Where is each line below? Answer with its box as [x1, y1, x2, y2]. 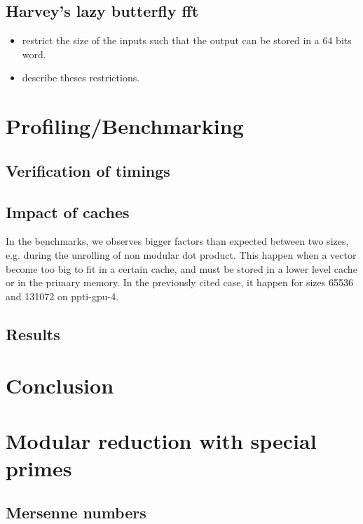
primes [6, 453, 72, 482]
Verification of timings [6, 159, 170, 181]
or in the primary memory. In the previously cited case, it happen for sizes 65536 [6, 275, 353, 290]
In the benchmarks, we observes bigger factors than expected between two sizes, [6, 234, 349, 248]
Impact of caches [6, 201, 130, 222]
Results [6, 323, 60, 344]
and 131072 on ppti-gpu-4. [6, 288, 119, 303]
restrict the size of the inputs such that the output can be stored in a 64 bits [22, 33, 352, 48]
